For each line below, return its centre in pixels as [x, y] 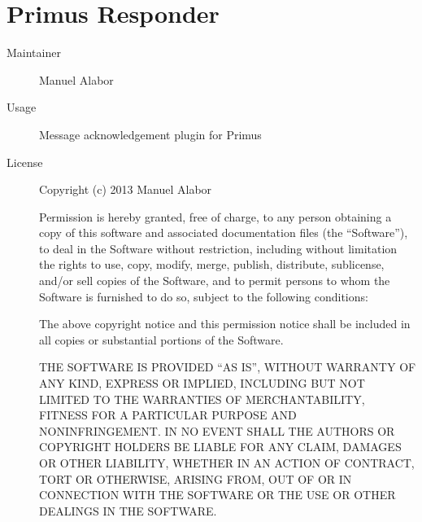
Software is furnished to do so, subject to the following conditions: [204, 296]
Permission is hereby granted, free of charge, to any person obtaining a [215, 216]
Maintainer [34, 53]
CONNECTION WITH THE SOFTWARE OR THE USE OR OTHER [218, 495]
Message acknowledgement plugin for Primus [150, 134]
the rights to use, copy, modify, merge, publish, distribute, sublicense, [212, 264]
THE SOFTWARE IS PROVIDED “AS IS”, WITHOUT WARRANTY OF [228, 367]
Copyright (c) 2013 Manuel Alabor [126, 189]
